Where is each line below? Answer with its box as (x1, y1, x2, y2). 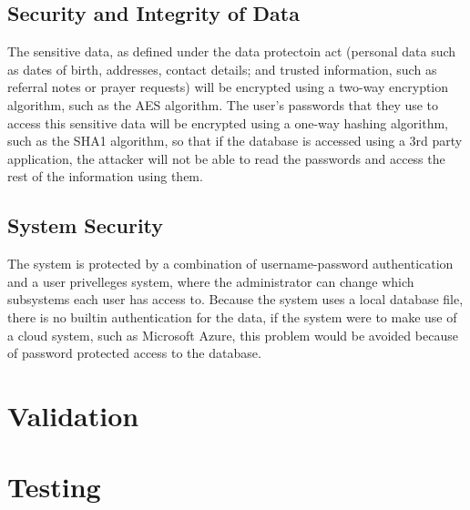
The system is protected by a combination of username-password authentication (7, 254, 454, 273)
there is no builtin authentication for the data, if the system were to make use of (7, 307, 457, 326)
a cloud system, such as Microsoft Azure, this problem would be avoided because (7, 325, 458, 344)
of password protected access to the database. (7, 343, 261, 362)
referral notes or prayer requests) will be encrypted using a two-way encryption (7, 77, 449, 97)
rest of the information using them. (7, 167, 203, 186)
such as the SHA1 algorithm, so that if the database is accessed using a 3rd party (7, 131, 463, 150)
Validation (7, 396, 139, 433)
